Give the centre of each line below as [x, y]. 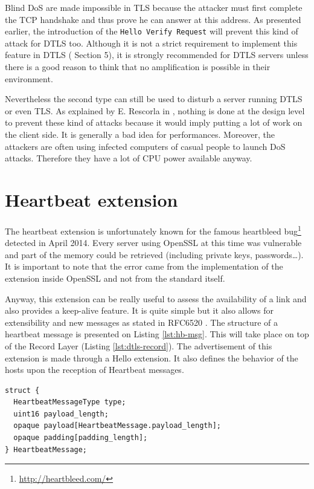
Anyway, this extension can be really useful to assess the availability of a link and [156, 298]
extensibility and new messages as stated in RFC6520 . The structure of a [142, 322]
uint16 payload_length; [61, 414]
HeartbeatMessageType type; [70, 402]
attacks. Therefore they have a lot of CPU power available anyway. [129, 158]
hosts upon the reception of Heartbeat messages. [95, 370]
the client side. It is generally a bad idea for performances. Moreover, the [140, 134]
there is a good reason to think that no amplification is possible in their [138, 67]
